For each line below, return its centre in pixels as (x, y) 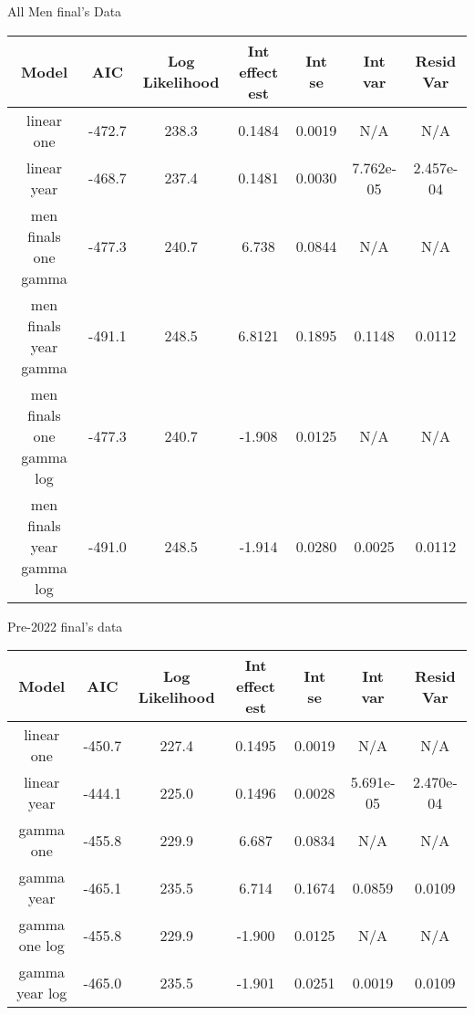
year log (42, 993)
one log (41, 946)
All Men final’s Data (65, 11)
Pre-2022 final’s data (65, 626)
